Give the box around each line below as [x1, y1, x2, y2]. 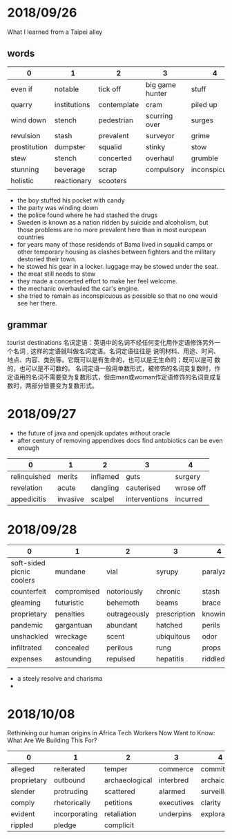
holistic [10, 176, 35, 185]
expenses [10, 654, 43, 664]
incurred [175, 494, 203, 504]
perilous [106, 643, 133, 652]
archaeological [104, 775, 153, 785]
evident [10, 809, 35, 819]
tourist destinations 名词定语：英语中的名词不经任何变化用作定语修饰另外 [7, 338, 215, 346]
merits [57, 471, 78, 481]
